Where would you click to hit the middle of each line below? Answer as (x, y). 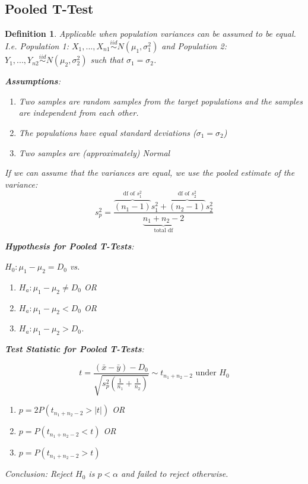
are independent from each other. (79, 113)
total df (163, 230)
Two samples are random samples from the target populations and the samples (161, 101)
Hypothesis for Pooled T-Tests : (69, 246)
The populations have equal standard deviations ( (107, 133)
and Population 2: (194, 46)
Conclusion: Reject (39, 474)
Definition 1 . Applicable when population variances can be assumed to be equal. (150, 34)
